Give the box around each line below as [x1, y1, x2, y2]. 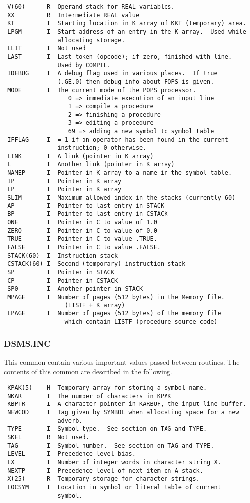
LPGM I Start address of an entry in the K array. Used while [7, 28, 246, 35]
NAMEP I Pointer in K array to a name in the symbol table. [7, 169, 232, 177]
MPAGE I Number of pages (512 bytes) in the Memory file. [7, 293, 225, 301]
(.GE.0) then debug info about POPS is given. [57, 78, 214, 85]
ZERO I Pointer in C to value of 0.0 [7, 227, 157, 234]
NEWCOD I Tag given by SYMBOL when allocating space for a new [7, 408, 239, 416]
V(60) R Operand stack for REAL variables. [7, 3, 175, 10]
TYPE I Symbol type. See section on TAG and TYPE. [7, 425, 207, 433]
